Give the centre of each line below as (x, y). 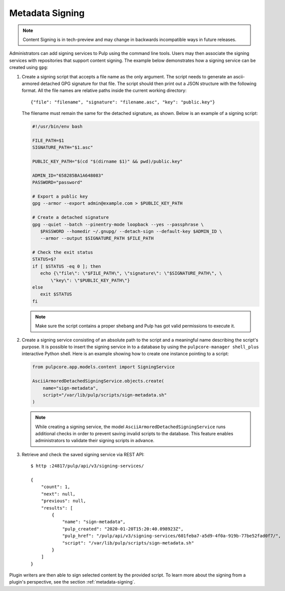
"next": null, (58, 494)
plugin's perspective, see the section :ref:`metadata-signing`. (72, 582)
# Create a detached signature (71, 218)
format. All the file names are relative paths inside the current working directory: (104, 90)
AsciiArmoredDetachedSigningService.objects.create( (98, 381)
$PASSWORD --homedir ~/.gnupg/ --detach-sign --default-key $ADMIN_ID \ (131, 231)
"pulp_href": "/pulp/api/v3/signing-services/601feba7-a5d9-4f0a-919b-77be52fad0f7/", (171, 536)
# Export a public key (60, 196)
